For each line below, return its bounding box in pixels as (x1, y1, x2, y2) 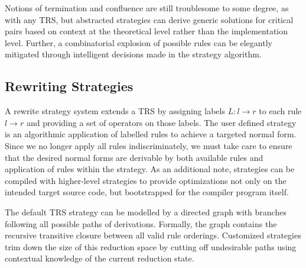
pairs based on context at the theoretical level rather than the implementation (5, 25, 288, 37)
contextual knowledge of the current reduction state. (5, 252, 194, 264)
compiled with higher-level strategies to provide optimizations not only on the (5, 174, 287, 186)
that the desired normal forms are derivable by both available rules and (5, 151, 263, 163)
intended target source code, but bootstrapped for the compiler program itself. (5, 186, 289, 198)
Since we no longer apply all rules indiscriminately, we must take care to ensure (5, 139, 292, 151)
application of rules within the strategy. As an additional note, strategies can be (5, 163, 295, 175)
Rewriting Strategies (5, 77, 134, 95)
